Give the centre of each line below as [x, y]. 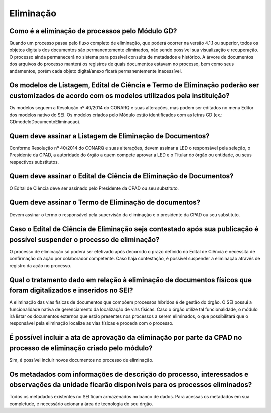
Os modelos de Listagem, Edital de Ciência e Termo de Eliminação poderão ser [134, 85]
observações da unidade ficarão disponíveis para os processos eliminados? [131, 385]
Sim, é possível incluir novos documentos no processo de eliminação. [81, 360]
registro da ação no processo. [40, 265]
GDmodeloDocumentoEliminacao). [45, 122]
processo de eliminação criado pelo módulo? [81, 348]
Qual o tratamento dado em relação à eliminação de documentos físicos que [130, 280]
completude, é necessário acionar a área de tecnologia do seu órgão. [81, 404]
